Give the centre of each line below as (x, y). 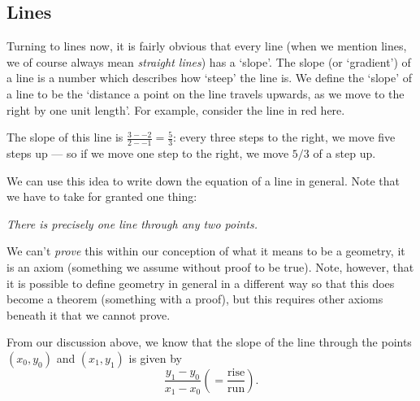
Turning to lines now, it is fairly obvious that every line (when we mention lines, (207, 46)
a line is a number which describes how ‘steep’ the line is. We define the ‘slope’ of (210, 78)
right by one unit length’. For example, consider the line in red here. (176, 109)
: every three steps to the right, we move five (284, 137)
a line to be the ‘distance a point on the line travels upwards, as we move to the (206, 93)
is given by (155, 357)
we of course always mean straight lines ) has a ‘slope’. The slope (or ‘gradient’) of (209, 61)
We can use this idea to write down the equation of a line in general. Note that (203, 180)
